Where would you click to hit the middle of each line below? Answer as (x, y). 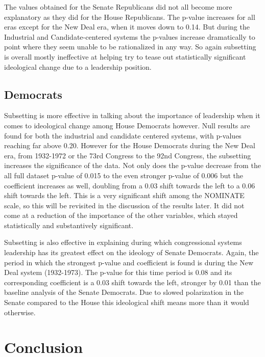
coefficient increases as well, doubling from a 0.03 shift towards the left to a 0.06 (130, 185)
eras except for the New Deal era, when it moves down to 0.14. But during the (127, 27)
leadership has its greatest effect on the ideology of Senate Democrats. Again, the (131, 252)
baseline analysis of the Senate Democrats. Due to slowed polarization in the (124, 292)
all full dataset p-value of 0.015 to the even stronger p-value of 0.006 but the (124, 175)
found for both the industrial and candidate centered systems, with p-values (123, 135)
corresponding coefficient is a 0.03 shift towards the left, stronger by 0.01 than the (132, 282)
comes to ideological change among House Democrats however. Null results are (127, 125)
